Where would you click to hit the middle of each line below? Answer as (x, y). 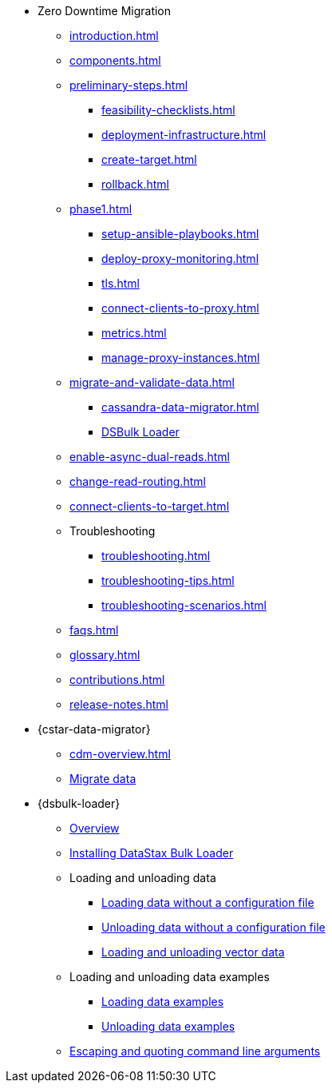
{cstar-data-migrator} (94, 729)
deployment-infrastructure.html (184, 135)
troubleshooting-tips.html (168, 580)
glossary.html (105, 655)
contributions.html (117, 680)
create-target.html (149, 159)
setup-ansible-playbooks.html (180, 234)
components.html (115, 60)
